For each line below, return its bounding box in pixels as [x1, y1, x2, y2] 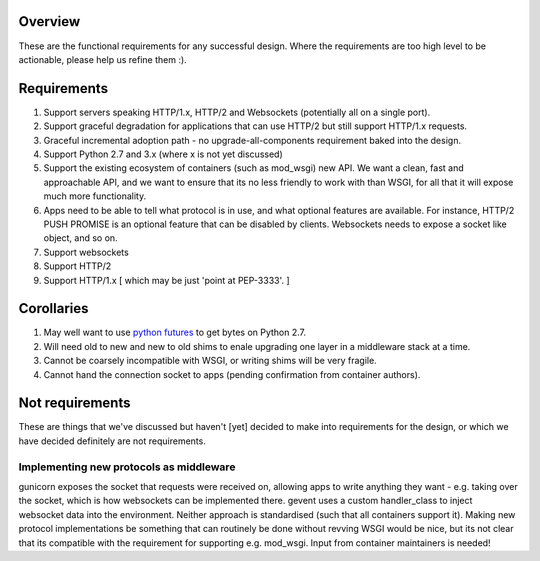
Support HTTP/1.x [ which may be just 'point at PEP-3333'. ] [43, 274, 290, 286]
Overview [18, 13, 81, 30]
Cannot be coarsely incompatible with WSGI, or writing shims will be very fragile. [43, 355, 377, 367]
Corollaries [18, 300, 89, 317]
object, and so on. [43, 232, 119, 244]
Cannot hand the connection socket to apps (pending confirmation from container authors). [43, 368, 421, 380]
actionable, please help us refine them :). [18, 53, 187, 65]
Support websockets [43, 246, 129, 258]
